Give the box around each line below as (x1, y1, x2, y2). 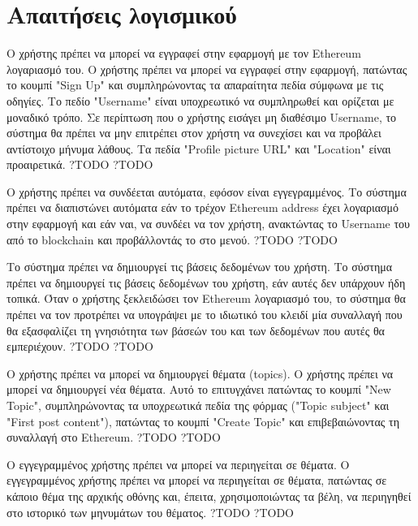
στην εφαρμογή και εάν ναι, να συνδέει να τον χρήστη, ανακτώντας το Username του (6, 215, 411, 232)
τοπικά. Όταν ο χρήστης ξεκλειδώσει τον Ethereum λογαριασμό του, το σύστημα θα (6, 290, 406, 307)
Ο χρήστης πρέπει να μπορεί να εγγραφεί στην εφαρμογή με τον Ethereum (6, 45, 361, 62)
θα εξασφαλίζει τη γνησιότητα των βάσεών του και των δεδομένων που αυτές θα (6, 321, 385, 338)
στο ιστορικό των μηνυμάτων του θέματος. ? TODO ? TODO (6, 503, 294, 520)
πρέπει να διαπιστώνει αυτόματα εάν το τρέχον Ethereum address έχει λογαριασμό (6, 199, 399, 216)
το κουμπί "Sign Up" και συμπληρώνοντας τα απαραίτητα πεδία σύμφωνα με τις (6, 76, 384, 93)
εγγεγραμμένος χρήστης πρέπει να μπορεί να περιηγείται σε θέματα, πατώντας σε (6, 472, 387, 489)
